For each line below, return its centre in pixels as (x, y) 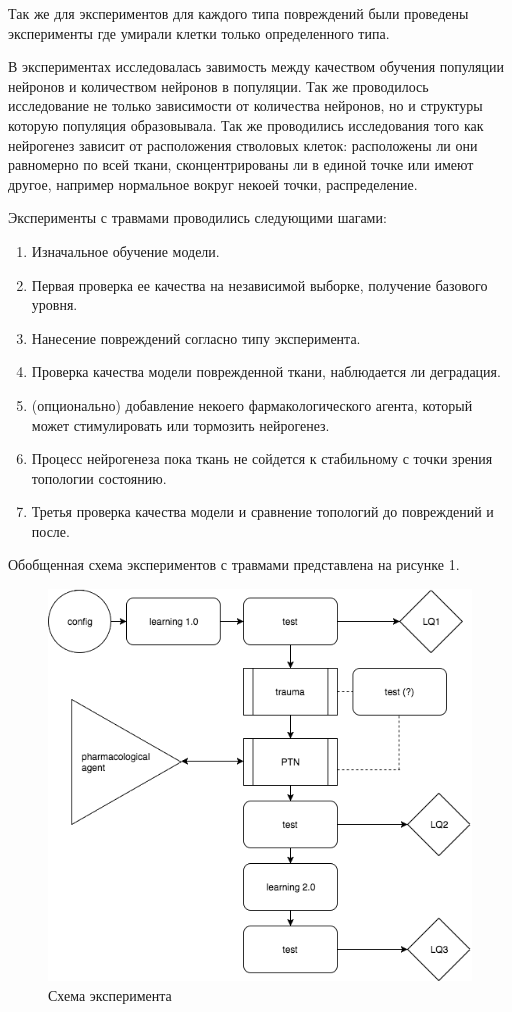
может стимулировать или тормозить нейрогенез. (180, 424)
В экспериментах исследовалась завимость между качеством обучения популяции (256, 66)
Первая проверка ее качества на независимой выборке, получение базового (259, 284)
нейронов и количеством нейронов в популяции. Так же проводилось (218, 85)
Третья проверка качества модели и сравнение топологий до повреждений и (262, 511)
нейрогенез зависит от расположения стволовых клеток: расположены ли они (243, 144)
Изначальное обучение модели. (125, 250)
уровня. (54, 304)
